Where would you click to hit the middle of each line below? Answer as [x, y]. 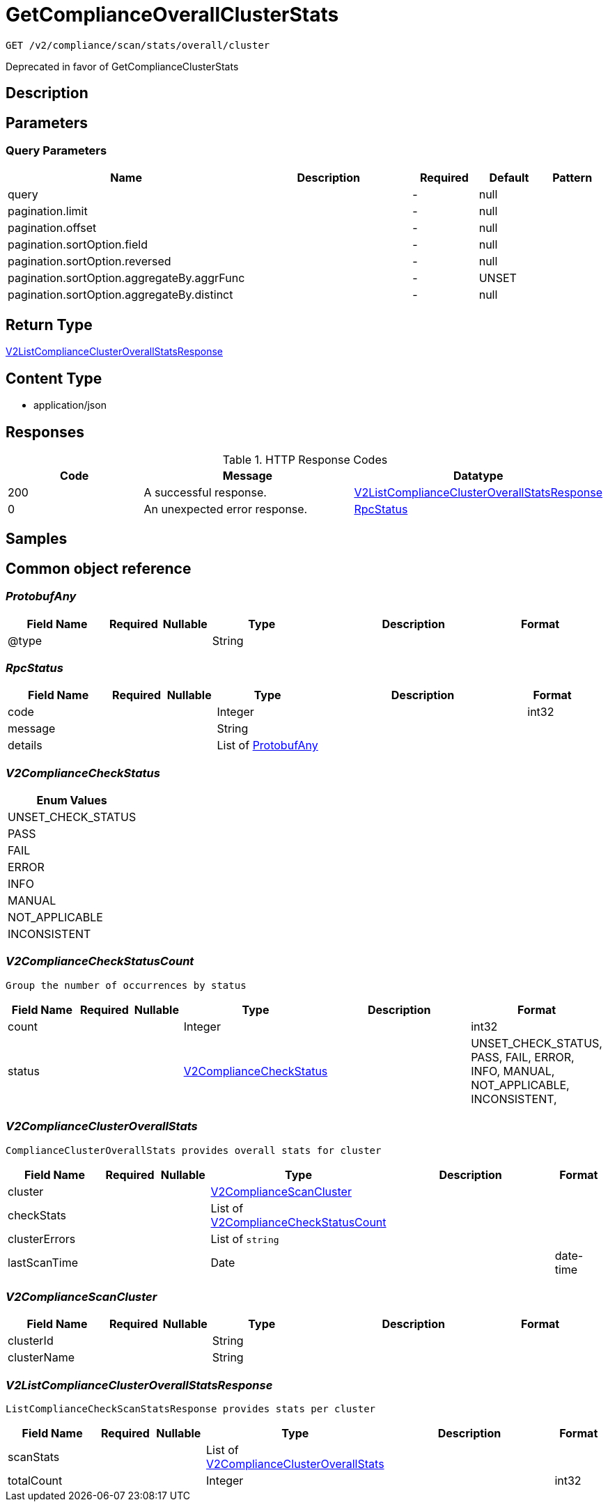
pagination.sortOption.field [78, 245]
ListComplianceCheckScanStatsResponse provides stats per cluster [191, 1409]
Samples [37, 539]
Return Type [49, 325]
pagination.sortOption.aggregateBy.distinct [120, 295]
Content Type [54, 378]
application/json [70, 405]
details [25, 745]
